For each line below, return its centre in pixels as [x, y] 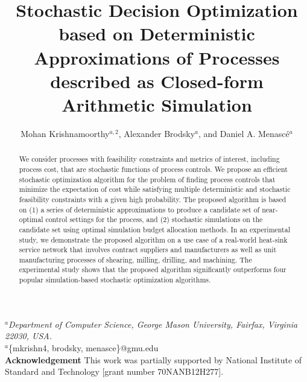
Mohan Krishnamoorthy [65, 133]
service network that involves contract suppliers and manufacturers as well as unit [148, 250]
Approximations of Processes [157, 57]
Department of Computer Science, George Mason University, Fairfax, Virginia [153, 324]
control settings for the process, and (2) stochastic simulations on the [154, 219]
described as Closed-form [157, 81]
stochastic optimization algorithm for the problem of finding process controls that [147, 179]
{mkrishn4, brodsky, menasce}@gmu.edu [83, 347]
